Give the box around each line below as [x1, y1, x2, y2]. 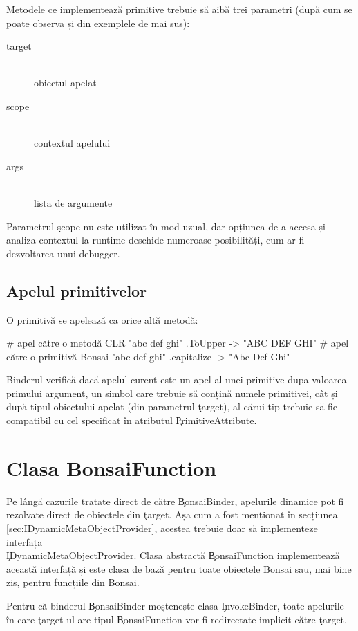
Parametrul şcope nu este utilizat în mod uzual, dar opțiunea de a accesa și [6, 219, 326, 233]
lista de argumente [34, 195, 113, 210]
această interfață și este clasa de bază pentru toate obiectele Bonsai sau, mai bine [6, 561, 352, 576]
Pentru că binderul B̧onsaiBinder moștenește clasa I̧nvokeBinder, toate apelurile [6, 598, 344, 612]
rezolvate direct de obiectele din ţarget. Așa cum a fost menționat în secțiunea [6, 507, 338, 522]
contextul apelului [34, 136, 111, 150]
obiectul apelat [34, 75, 97, 90]
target [6, 39, 32, 53]
